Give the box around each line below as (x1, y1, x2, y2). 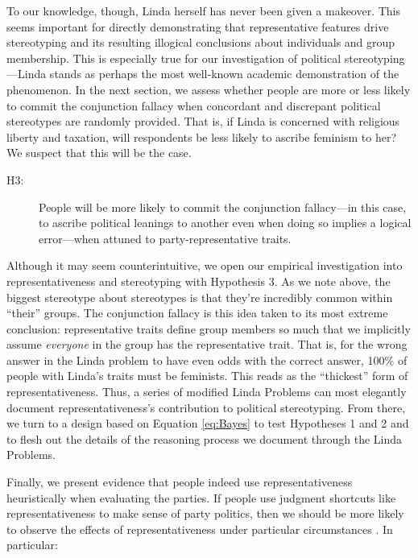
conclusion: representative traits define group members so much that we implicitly (6, 320, 411, 337)
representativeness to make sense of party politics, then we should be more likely (6, 505, 404, 522)
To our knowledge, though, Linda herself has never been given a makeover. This (6, 2, 401, 19)
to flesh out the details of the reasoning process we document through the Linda (6, 430, 403, 447)
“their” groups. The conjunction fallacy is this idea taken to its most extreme (6, 304, 388, 321)
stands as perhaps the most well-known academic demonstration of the (49, 65, 399, 82)
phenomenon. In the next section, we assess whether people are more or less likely (6, 81, 411, 97)
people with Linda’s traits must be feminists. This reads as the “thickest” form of (6, 367, 408, 384)
